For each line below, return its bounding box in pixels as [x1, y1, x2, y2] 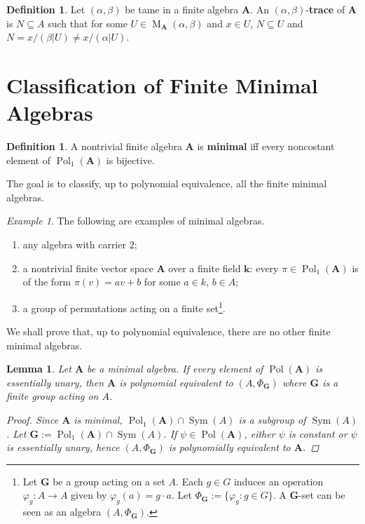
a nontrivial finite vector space [22, 260, 153, 275]
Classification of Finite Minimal [6, 70, 318, 99]
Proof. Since [6, 412, 59, 427]
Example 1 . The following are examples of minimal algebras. [6, 213, 265, 228]
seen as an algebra [22, 504, 102, 519]
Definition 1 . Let [6, 2, 85, 16]
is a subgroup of [238, 412, 306, 427]
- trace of [305, 2, 345, 16]
